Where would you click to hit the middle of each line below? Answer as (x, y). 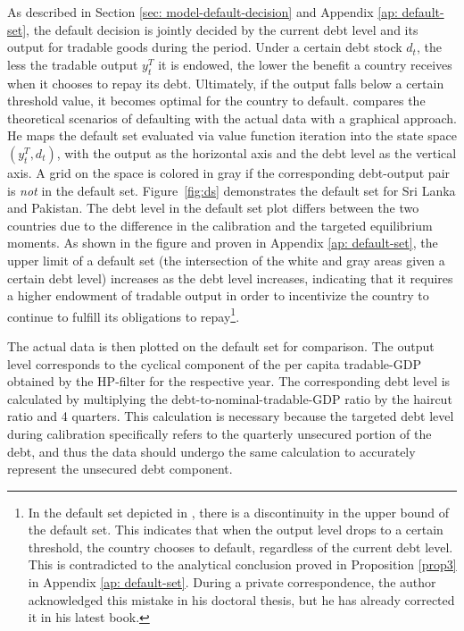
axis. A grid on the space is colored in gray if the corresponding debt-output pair (229, 172)
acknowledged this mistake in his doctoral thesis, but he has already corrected (241, 599)
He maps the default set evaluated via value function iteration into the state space (232, 135)
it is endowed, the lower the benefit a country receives (305, 64)
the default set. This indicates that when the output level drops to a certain (236, 530)
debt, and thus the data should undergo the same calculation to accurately (211, 451)
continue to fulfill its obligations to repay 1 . (124, 315)
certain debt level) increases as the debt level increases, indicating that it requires (230, 278)
